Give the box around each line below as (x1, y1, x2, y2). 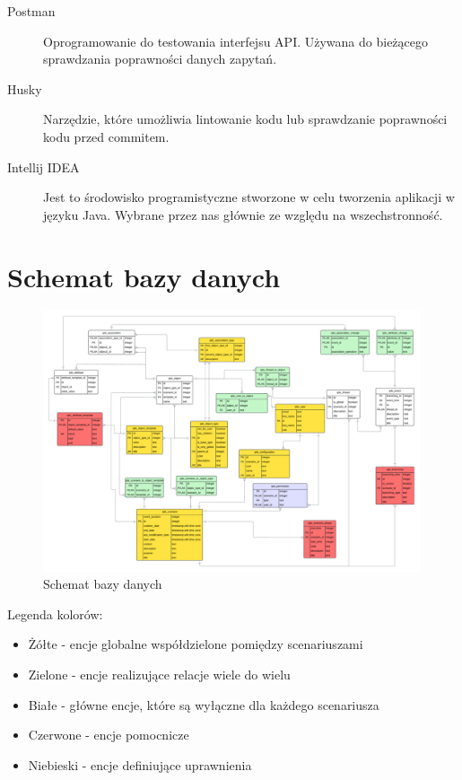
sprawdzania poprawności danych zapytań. (43, 49, 277, 68)
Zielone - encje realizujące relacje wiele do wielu (28, 665, 291, 684)
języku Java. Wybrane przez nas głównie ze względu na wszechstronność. (43, 205, 443, 223)
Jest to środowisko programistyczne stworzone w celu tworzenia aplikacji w (43, 188, 455, 206)
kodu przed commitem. (43, 127, 170, 145)
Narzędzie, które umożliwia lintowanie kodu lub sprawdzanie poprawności (43, 110, 448, 128)
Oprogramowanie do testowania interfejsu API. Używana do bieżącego (43, 31, 429, 50)
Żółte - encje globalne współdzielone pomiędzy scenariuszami (28, 635, 363, 653)
